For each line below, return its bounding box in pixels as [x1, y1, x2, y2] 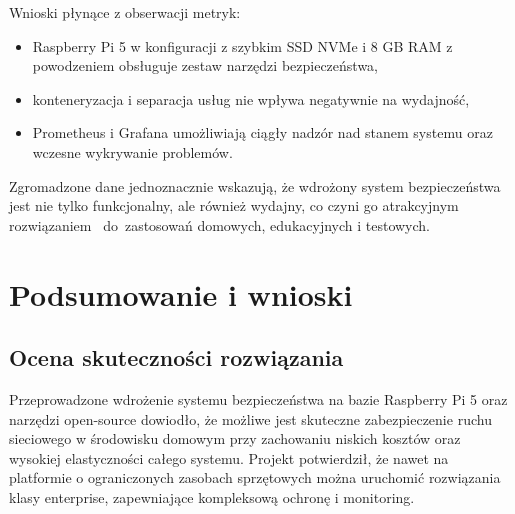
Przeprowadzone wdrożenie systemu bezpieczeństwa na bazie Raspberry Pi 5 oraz [9, 388, 508, 409]
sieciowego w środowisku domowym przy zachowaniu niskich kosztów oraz [9, 428, 461, 449]
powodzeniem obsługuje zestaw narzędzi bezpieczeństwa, [32, 55, 378, 76]
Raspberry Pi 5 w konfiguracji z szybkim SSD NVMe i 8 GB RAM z [32, 35, 453, 56]
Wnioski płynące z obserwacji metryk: [9, 2, 241, 22]
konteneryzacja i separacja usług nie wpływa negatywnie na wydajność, [32, 88, 470, 109]
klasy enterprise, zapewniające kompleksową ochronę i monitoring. [9, 486, 415, 507]
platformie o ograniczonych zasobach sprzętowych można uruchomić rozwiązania [9, 467, 501, 488]
